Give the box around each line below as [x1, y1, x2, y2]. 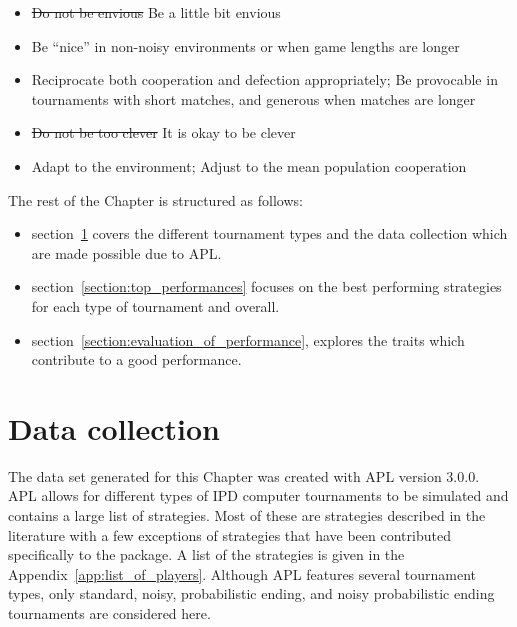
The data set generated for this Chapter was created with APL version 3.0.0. [8, 465, 480, 486]
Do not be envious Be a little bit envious [31, 2, 281, 22]
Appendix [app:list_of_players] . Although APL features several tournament [8, 563, 476, 584]
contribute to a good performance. [31, 349, 242, 370]
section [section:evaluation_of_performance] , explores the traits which [31, 329, 465, 350]
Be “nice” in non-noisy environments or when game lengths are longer [31, 35, 460, 56]
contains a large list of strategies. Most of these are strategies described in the [8, 505, 486, 526]
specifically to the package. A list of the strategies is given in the [8, 544, 405, 565]
